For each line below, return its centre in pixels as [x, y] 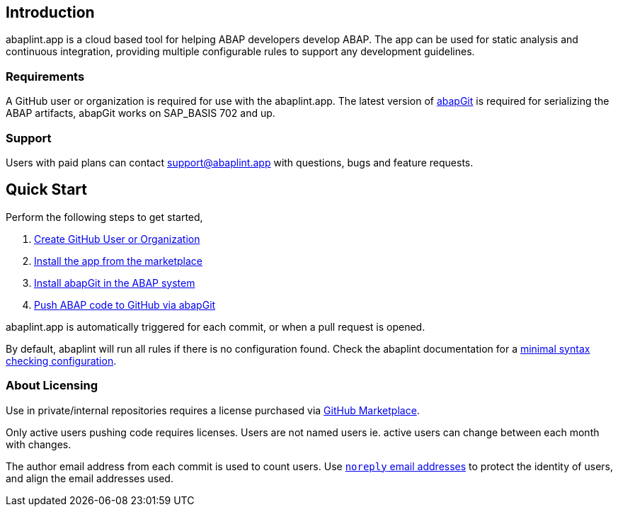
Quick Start [46, 190]
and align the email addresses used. [90, 478]
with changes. [39, 444]
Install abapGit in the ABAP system [115, 283]
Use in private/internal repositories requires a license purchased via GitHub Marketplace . [213, 410]
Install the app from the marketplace [119, 261]
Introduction [50, 12]
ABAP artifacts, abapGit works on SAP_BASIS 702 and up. [141, 113]
